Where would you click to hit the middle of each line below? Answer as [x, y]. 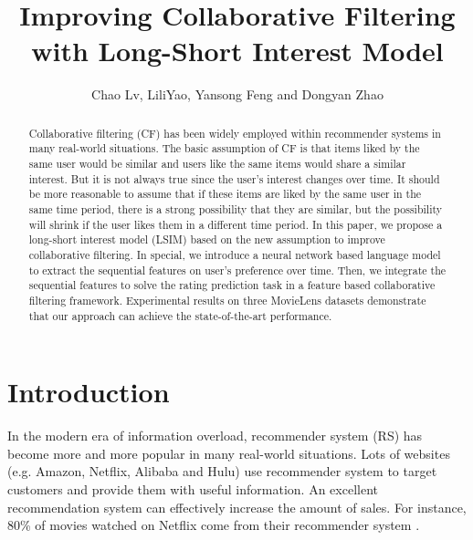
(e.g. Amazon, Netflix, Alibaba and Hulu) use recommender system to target [222, 471]
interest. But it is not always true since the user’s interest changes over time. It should [234, 178]
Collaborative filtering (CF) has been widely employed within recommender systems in [235, 133]
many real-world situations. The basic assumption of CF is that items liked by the [224, 148]
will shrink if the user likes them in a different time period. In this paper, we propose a [236, 224]
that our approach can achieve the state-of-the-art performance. [180, 315]
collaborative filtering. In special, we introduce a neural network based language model [235, 254]
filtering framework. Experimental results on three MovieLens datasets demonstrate [227, 300]
